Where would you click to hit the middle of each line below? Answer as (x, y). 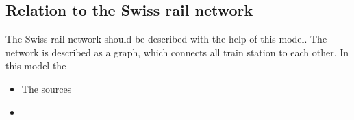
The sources (47, 88)
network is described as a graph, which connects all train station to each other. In (177, 52)
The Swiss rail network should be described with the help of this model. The (166, 39)
